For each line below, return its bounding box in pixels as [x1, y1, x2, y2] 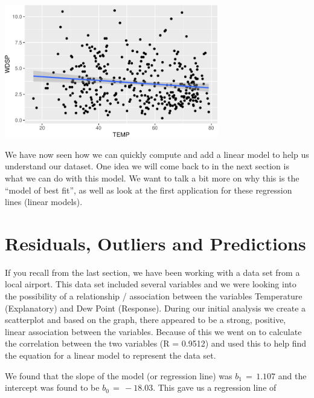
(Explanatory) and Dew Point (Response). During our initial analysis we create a [5, 301, 306, 314]
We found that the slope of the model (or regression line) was [5, 369, 232, 382]
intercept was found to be [5, 381, 100, 394]
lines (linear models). [5, 195, 83, 208]
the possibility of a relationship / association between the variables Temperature [5, 290, 303, 302]
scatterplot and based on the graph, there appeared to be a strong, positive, [5, 313, 286, 326]
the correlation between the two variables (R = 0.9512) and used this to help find [5, 337, 307, 350]
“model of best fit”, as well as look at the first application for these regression [5, 183, 292, 196]
